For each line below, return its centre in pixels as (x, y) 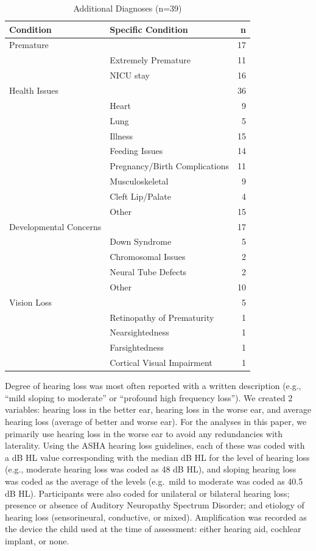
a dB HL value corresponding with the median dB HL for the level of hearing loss (157, 457)
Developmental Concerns (55, 226)
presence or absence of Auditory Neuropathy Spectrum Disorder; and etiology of (155, 505)
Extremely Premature (150, 60)
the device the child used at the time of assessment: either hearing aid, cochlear (153, 529)
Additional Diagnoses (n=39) (128, 8)
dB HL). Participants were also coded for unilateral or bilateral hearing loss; (147, 493)
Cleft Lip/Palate (140, 196)
